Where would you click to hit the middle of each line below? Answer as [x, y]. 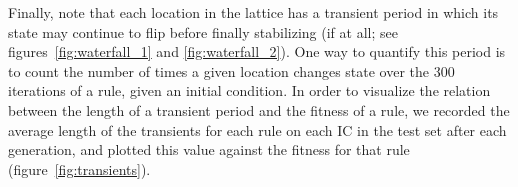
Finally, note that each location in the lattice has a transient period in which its [253, 12]
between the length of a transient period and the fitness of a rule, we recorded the [259, 109]
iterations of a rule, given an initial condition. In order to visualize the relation [249, 90]
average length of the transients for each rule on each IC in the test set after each [257, 129]
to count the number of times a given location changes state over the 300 [231, 70]
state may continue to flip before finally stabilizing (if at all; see [203, 31]
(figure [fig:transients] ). [79, 168]
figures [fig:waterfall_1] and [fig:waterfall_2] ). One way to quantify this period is [257, 51]
